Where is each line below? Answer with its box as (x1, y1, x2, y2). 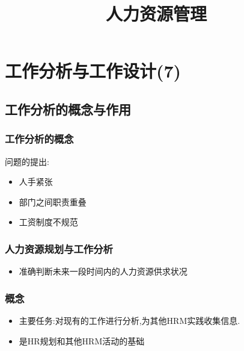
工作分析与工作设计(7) (5, 58, 181, 83)
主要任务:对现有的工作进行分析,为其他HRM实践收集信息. (19, 314, 240, 326)
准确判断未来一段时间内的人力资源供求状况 (19, 265, 188, 278)
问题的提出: (5, 155, 49, 167)
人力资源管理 (105, 1, 207, 26)
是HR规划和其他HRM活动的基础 (19, 334, 145, 347)
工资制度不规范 (19, 216, 78, 228)
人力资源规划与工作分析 (5, 241, 113, 256)
